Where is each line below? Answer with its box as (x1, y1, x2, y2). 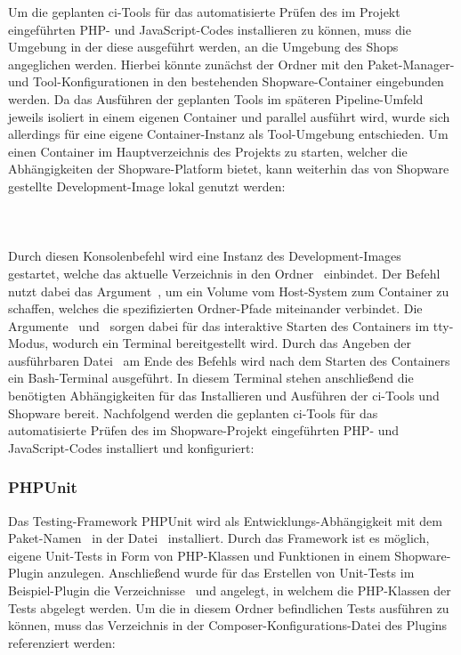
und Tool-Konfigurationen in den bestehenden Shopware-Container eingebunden (8, 72, 444, 91)
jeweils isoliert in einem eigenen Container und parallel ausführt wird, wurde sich (8, 107, 450, 125)
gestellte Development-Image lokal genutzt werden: (8, 176, 286, 195)
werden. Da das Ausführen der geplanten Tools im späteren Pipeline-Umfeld (8, 89, 424, 108)
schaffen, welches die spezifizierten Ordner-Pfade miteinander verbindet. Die (8, 299, 423, 318)
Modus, (8, 334, 49, 352)
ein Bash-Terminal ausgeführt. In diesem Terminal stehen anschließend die (8, 368, 414, 387)
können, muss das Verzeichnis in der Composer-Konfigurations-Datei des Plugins (8, 616, 448, 635)
